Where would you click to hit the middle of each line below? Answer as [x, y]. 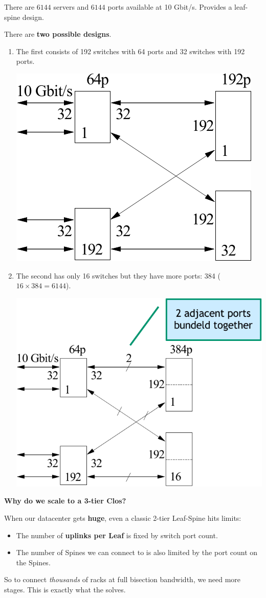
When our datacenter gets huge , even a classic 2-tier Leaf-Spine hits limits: [123, 518]
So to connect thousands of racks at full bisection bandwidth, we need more [123, 579]
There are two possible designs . [58, 34]
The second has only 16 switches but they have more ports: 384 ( [118, 275]
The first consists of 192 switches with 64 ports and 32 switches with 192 [130, 51]
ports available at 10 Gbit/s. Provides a [170, 7]
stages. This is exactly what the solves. [65, 590]
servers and [71, 7]
